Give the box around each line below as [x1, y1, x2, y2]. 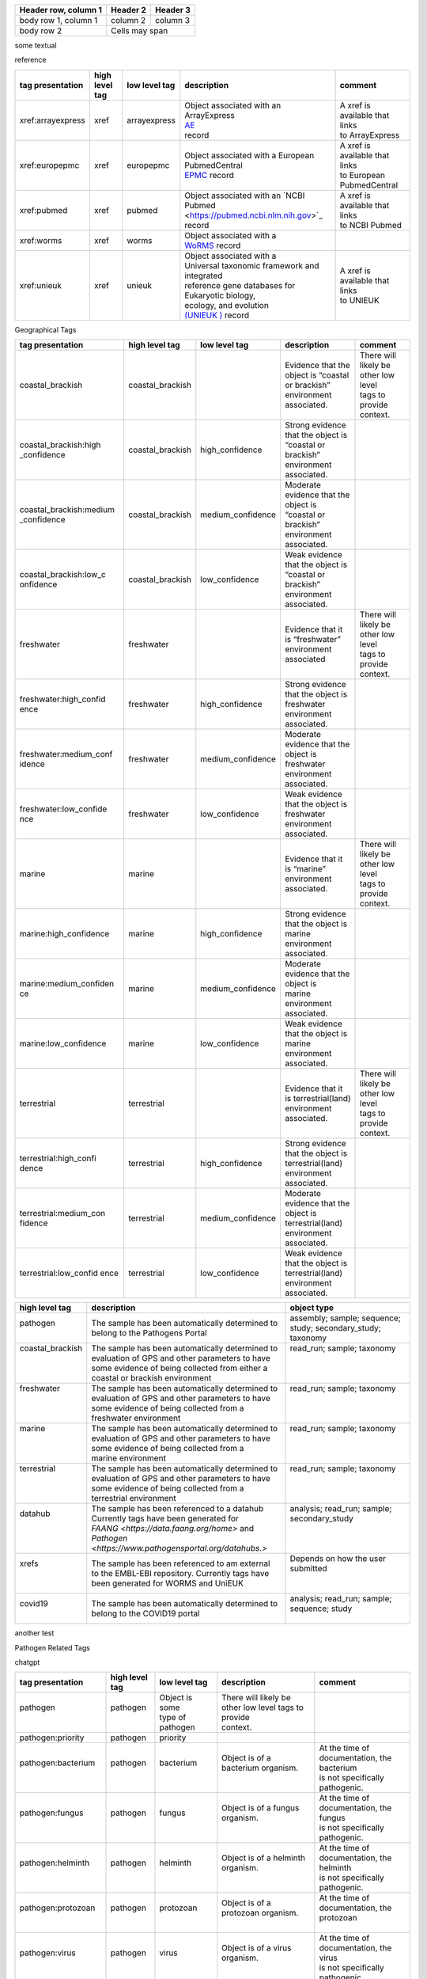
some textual [14, 40, 57, 50]
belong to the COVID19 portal [91, 1608, 201, 1619]
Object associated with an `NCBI [184, 190, 305, 201]
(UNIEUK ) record [184, 310, 249, 321]
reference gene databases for [184, 279, 296, 291]
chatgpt [14, 1657, 40, 1666]
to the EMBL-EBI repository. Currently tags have [91, 1568, 270, 1579]
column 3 [155, 15, 190, 25]
